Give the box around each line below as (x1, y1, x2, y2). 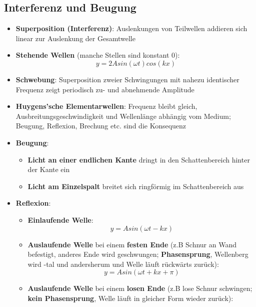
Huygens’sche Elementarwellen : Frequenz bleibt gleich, (15, 101, 197, 111)
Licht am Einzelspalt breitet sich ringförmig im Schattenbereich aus (27, 181, 244, 191)
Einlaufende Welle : (27, 214, 93, 225)
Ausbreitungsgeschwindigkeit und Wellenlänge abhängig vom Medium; (15, 110, 231, 121)
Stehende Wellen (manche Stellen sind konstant (15, 50, 169, 60)
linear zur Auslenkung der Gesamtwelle (15, 33, 135, 43)
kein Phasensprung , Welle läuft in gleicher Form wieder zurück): (27, 292, 233, 303)
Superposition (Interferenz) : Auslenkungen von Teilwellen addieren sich (15, 23, 247, 34)
